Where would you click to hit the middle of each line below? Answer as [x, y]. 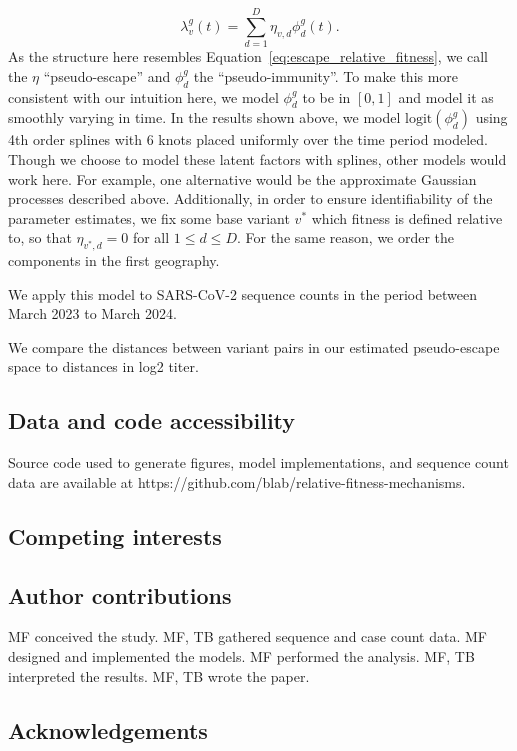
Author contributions [120, 594]
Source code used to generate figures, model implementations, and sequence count [258, 462]
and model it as [446, 96]
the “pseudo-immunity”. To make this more [326, 75]
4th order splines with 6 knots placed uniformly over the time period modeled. [248, 139]
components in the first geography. [114, 260]
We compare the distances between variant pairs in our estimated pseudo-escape [254, 346]
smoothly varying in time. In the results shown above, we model [204, 117]
